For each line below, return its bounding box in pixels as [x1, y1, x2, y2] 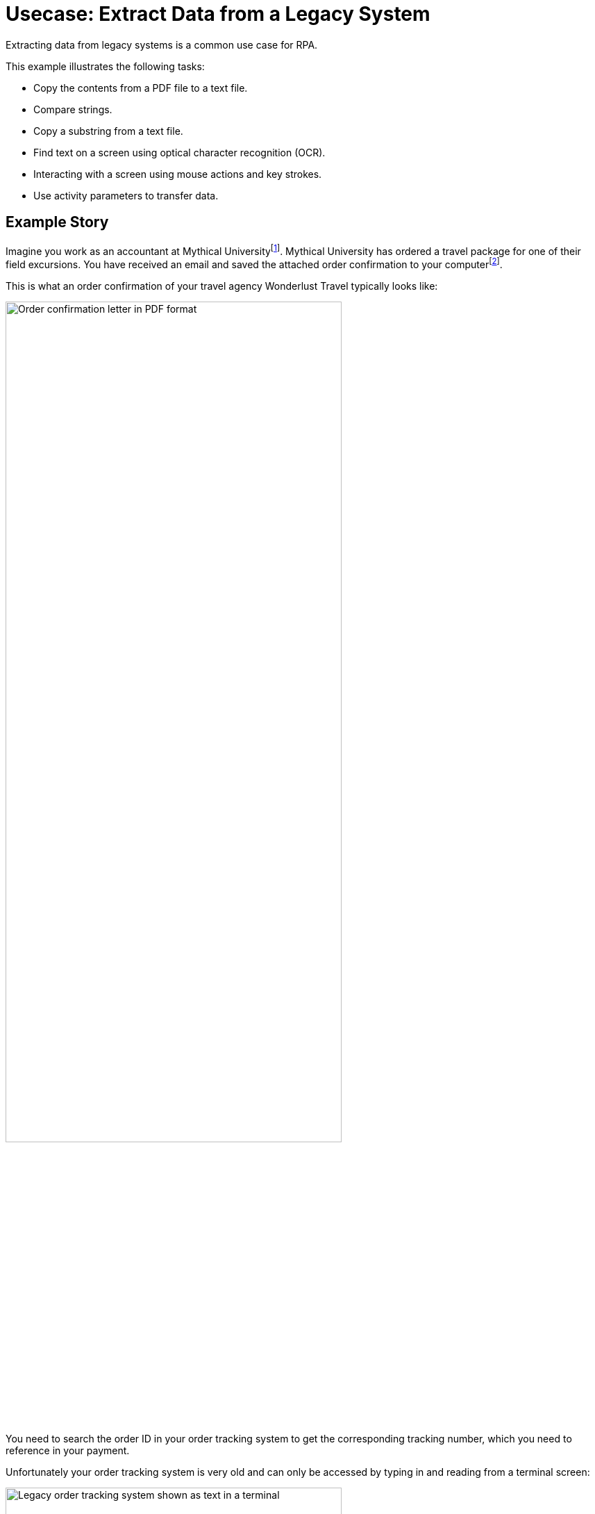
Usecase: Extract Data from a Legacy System [6, 2, 430, 26]
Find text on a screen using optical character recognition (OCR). [33, 146, 326, 158]
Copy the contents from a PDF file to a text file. [33, 81, 248, 94]
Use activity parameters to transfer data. [33, 189, 219, 201]
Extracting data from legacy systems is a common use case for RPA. [6, 38, 318, 51]
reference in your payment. [6, 1444, 130, 1456]
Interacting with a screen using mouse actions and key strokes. [33, 167, 322, 180]
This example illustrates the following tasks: [6, 60, 205, 72]
